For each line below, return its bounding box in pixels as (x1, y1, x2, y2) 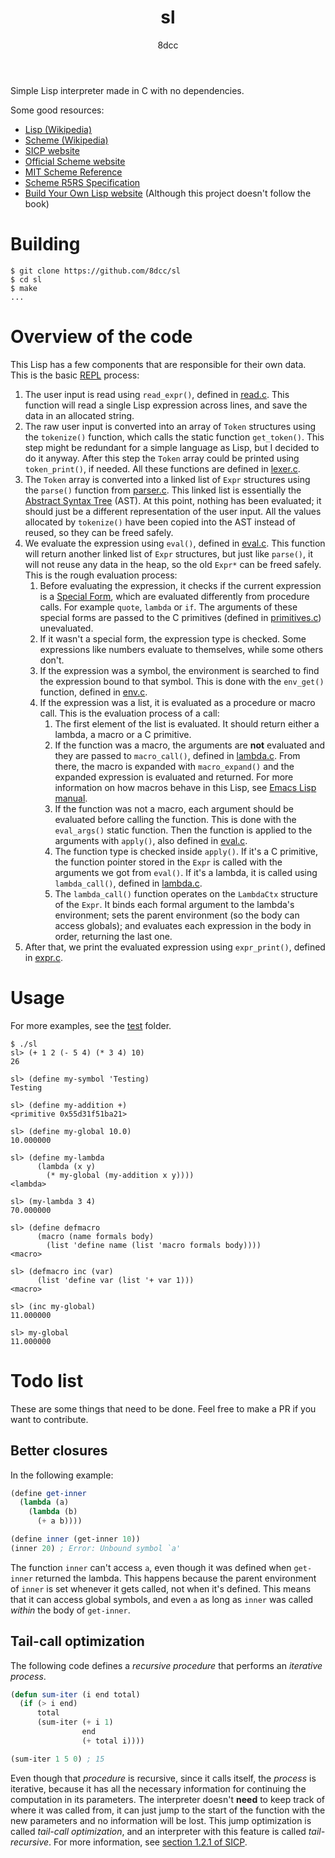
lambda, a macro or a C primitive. (54, 728, 192, 740)
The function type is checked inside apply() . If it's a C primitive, (54, 845, 319, 857)
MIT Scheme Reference (24, 166, 123, 178)
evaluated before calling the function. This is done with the (54, 813, 297, 825)
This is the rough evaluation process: (24, 569, 178, 581)
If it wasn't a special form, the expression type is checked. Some (39, 632, 307, 645)
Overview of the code (10, 326, 193, 348)
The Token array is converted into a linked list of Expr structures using (24, 473, 311, 485)
